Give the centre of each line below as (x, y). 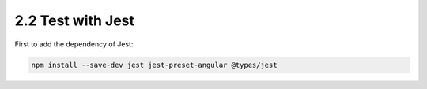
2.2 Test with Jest (74, 20)
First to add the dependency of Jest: (74, 44)
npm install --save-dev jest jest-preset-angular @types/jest (154, 65)
